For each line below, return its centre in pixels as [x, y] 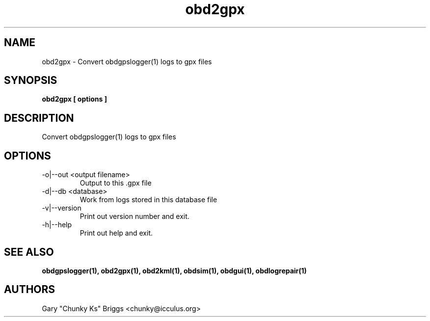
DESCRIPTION [39, 118]
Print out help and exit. [116, 233]
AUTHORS [30, 290]
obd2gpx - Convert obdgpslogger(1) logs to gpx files [127, 61]
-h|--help [57, 225]
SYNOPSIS [31, 80]
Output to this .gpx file [116, 183]
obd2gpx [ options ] [74, 99]
